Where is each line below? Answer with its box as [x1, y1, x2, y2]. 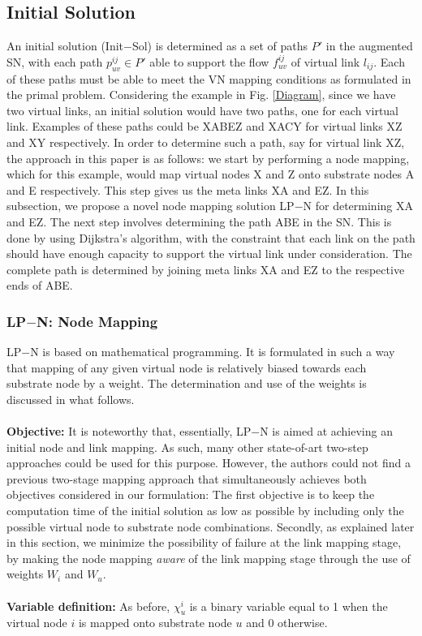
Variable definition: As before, [6, 597, 170, 614]
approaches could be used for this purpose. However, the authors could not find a [6, 454, 411, 471]
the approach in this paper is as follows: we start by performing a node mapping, [6, 149, 410, 166]
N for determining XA [303, 197, 413, 214]
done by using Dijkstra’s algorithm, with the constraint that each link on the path [6, 229, 416, 246]
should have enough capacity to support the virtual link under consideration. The [6, 245, 412, 262]
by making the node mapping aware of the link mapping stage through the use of [6, 549, 411, 566]
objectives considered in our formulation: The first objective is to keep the [6, 486, 375, 503]
